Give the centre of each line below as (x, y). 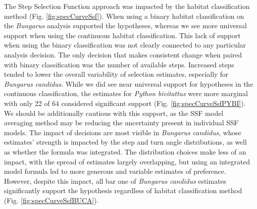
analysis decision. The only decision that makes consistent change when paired (123, 54)
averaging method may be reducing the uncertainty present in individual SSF (121, 123)
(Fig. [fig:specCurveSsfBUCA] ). (51, 200)
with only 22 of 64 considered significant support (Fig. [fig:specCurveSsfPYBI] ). (125, 103)
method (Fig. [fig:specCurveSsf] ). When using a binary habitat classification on (124, 16)
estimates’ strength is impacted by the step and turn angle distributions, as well (126, 142)
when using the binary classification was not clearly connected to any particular (125, 45)
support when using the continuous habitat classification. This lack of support (122, 35)
